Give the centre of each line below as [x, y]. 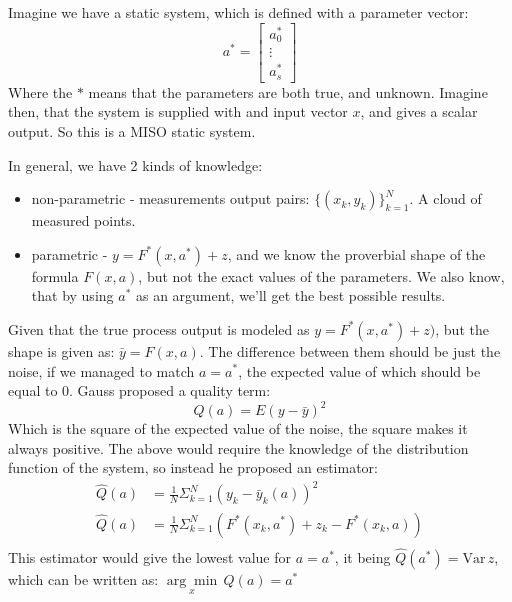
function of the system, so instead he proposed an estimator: [193, 467]
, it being [362, 556]
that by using [72, 295]
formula [55, 275]
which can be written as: [83, 578]
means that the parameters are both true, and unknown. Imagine [288, 91]
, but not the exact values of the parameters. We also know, [321, 275]
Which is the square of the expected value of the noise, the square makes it [238, 428]
